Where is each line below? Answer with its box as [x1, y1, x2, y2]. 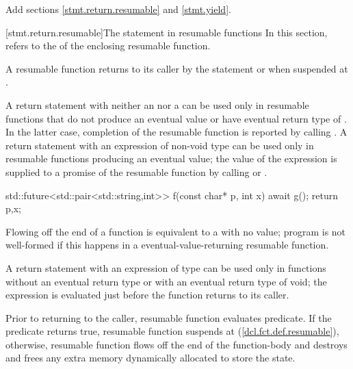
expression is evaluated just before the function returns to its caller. [5, 288, 289, 302]
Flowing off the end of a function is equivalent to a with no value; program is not [5, 224, 346, 238]
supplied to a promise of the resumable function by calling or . [5, 164, 267, 179]
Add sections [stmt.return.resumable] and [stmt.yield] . [5, 2, 231, 16]
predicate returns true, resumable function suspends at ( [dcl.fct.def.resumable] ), [5, 324, 339, 338]
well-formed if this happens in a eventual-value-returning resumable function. [5, 238, 329, 252]
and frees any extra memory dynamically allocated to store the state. [5, 351, 296, 365]
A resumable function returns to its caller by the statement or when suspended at [5, 61, 348, 75]
